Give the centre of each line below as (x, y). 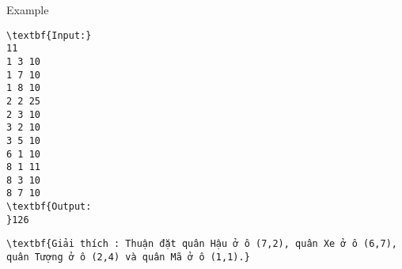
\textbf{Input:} (49, 35)
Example (28, 9)
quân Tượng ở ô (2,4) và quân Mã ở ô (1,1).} (128, 258)
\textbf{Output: (49, 207)
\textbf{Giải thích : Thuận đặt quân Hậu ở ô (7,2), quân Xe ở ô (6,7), (202, 244)
